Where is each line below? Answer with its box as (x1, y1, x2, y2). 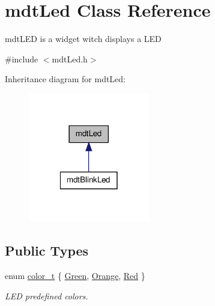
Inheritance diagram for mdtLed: (5, 73, 126, 85)
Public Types (5, 241, 89, 260)
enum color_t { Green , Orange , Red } (5, 269, 145, 282)
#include (5, 52, 38, 65)
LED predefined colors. (5, 289, 88, 302)
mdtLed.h (52, 52, 88, 65)
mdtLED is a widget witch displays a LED (5, 32, 162, 45)
